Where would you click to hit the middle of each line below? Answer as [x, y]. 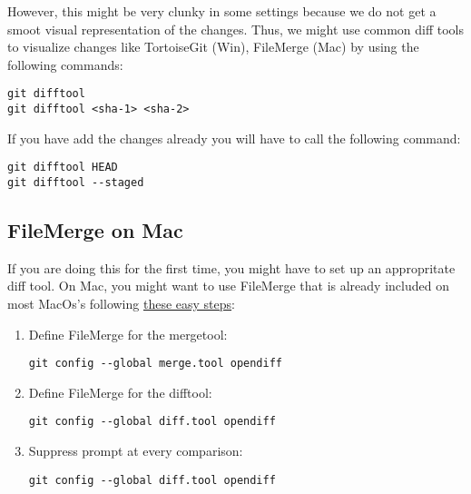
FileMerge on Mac [95, 229]
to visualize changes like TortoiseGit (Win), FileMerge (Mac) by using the [213, 47]
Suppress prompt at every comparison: [136, 451]
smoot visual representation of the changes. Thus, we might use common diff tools [236, 29]
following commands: [65, 64]
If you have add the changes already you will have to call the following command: [234, 138]
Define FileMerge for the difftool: [120, 392]
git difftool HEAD [63, 168]
